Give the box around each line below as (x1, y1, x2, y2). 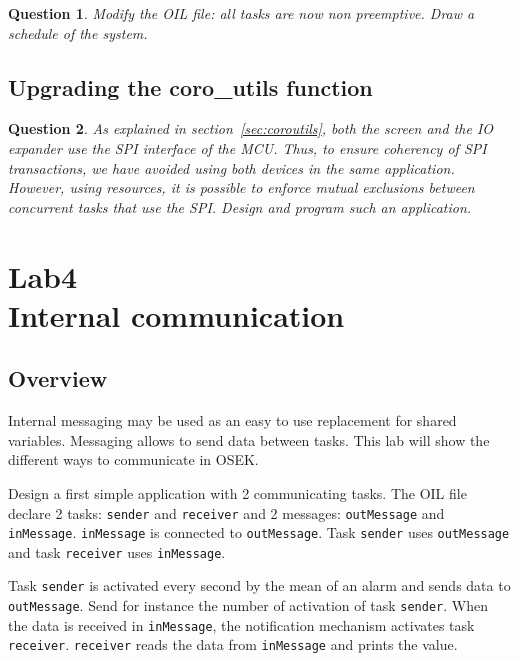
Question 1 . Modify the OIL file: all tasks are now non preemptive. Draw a (8, 3, 475, 23)
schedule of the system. (8, 22, 148, 43)
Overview (8, 363, 108, 394)
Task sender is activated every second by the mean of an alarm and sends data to (8, 575, 511, 596)
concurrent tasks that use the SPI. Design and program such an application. (8, 196, 472, 217)
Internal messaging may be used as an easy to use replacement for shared (8, 410, 457, 431)
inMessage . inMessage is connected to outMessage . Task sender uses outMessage (8, 522, 510, 543)
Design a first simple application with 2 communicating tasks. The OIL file (8, 482, 467, 503)
